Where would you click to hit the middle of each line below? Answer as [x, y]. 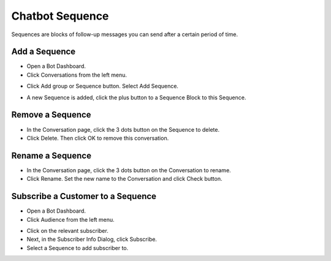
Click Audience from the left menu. [70, 219]
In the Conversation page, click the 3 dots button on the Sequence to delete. [123, 129]
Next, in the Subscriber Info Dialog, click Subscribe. [92, 240]
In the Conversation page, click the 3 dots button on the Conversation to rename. [129, 170]
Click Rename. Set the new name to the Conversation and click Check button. [124, 179]
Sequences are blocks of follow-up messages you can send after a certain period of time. [125, 34]
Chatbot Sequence [60, 16]
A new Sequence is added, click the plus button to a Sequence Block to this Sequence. [136, 97]
